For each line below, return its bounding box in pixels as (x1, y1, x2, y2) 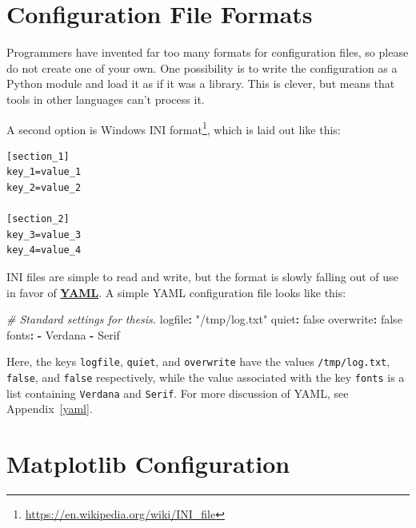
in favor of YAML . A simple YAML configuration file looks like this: (6, 284, 346, 300)
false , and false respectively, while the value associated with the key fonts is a (6, 368, 405, 385)
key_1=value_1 (6, 166, 82, 178)
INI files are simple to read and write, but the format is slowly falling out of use (6, 268, 398, 284)
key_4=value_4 (6, 244, 82, 256)
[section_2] (6, 213, 70, 225)
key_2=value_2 (6, 181, 82, 193)
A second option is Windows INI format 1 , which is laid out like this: (6, 118, 341, 137)
